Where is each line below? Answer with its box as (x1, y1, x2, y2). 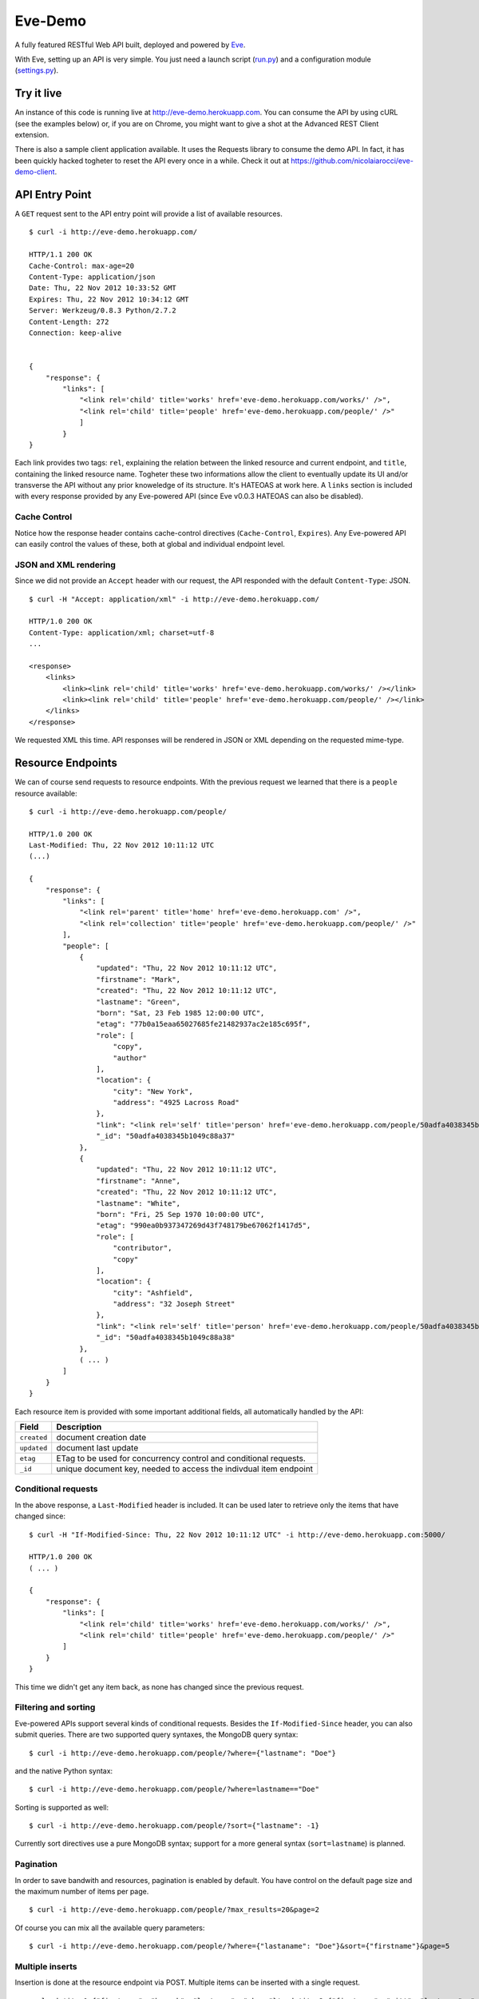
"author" (113, 1053, 148, 1063)
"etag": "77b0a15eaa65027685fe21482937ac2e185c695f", (96, 1019, 311, 1029)
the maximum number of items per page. (14, 1887, 149, 1897)
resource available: (14, 788, 77, 798)
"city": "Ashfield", (113, 1288, 193, 1297)
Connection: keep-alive (29, 329, 122, 337)
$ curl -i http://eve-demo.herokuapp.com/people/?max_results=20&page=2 (29, 1905, 319, 1914)
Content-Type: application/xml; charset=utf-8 (29, 628, 215, 637)
